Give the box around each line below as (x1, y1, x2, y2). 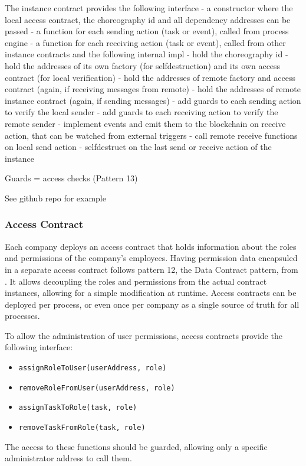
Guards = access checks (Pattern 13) (5, 172, 138, 184)
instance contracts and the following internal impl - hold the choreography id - (5, 48, 288, 60)
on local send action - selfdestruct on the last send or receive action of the (5, 141, 272, 153)
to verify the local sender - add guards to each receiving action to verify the (5, 106, 278, 118)
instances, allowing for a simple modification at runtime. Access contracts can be (5, 286, 297, 299)
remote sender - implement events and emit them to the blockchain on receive (5, 117, 286, 129)
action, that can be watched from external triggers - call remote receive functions (5, 129, 298, 141)
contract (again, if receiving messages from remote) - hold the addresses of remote (5, 83, 301, 95)
